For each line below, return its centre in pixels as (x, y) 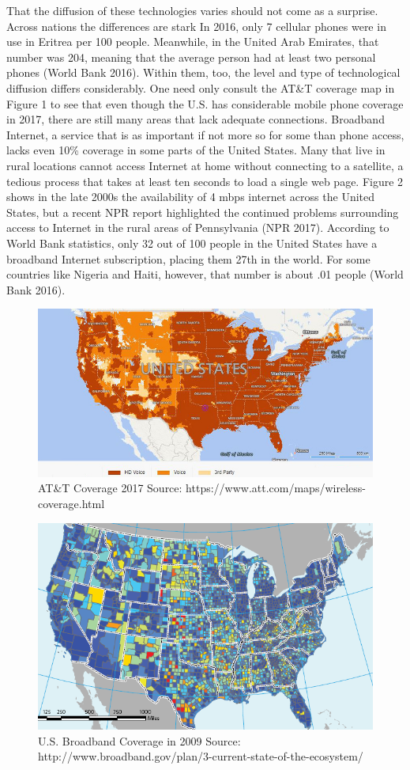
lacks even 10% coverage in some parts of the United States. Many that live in (196, 150)
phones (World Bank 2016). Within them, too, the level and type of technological (203, 72)
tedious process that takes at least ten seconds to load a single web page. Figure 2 (205, 181)
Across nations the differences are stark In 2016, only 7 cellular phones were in (196, 26)
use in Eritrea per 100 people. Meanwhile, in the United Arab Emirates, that (193, 42)
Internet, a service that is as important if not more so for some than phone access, (205, 134)
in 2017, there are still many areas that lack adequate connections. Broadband (196, 119)
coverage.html (71, 503)
